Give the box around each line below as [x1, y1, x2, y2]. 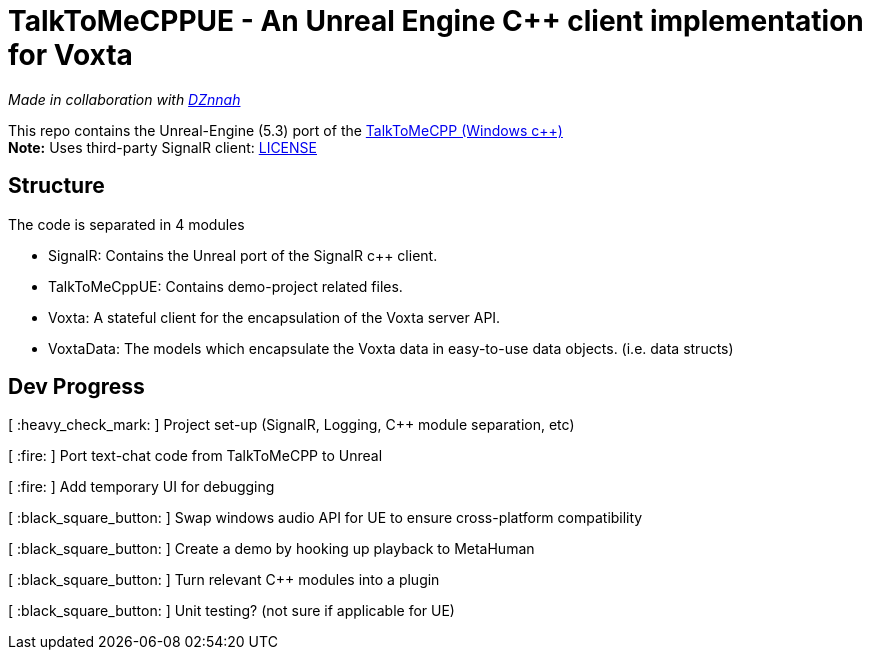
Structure [8, 173, 105, 199]
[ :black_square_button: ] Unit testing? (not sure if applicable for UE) [8, 602, 455, 620]
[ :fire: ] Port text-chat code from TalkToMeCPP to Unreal [8, 447, 383, 465]
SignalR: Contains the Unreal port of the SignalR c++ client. [48, 246, 438, 264]
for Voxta [8, 38, 133, 72]
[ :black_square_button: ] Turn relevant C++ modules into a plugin [8, 571, 440, 589]
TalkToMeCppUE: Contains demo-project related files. [48, 277, 403, 295]
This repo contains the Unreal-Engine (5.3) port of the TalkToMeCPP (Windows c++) [8, 121, 563, 139]
